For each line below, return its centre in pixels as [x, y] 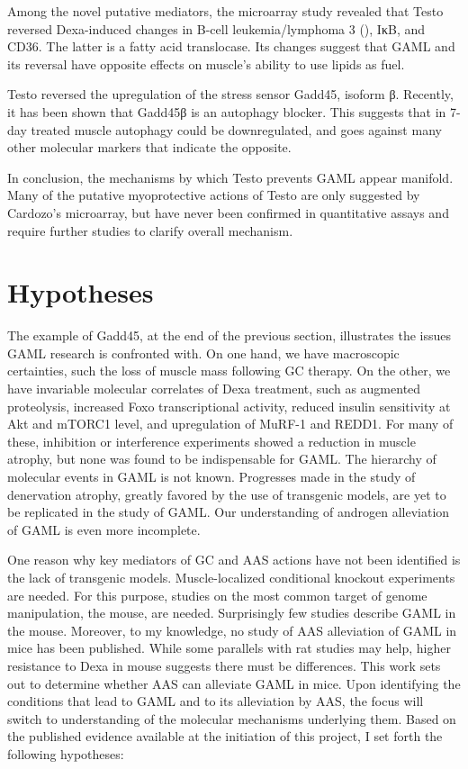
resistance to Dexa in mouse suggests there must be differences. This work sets [224, 665]
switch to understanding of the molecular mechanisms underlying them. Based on [232, 718]
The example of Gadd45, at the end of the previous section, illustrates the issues [229, 335]
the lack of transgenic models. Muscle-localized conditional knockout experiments [231, 577]
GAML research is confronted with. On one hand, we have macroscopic [203, 353]
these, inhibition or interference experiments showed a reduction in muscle [211, 441]
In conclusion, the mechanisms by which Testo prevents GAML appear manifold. [230, 177]
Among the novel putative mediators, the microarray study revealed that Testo [225, 11]
